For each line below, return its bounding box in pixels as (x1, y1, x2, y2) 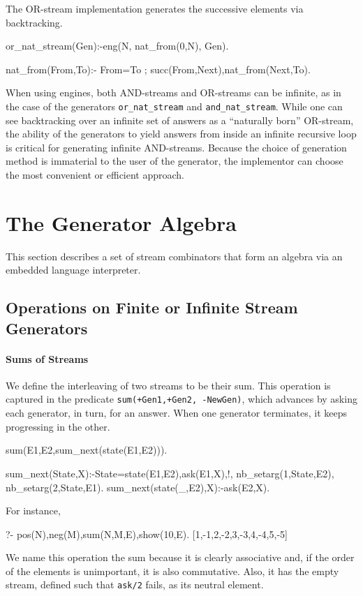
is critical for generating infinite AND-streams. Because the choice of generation (6, 140, 347, 154)
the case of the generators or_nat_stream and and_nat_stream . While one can (6, 98, 343, 113)
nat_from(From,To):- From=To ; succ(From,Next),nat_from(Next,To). (6, 61, 311, 76)
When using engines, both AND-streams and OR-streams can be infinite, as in (6, 85, 341, 100)
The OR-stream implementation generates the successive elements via (6, 1, 304, 15)
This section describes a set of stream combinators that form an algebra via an (6, 248, 343, 263)
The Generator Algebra (6, 208, 237, 237)
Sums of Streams (6, 351, 89, 366)
